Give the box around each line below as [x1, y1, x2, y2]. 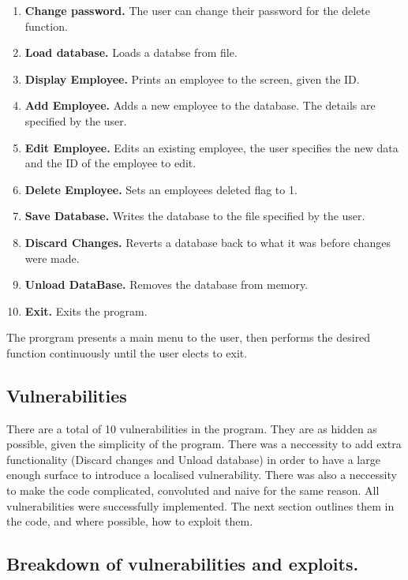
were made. [24, 249, 80, 266]
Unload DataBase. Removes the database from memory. [24, 276, 309, 293]
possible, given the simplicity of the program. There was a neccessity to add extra [6, 436, 402, 452]
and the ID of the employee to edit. [24, 155, 197, 171]
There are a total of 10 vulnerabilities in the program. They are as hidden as [6, 420, 377, 436]
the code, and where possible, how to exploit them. [6, 513, 253, 529]
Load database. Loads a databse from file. [24, 44, 238, 61]
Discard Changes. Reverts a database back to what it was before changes [24, 234, 391, 250]
